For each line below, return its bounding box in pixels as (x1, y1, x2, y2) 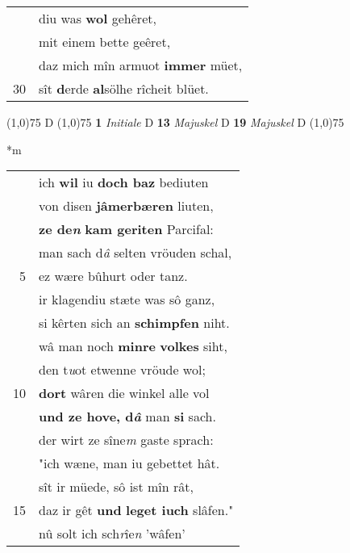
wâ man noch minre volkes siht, (39, 337, 227, 356)
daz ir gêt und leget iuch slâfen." (39, 501, 234, 520)
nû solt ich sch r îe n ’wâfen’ (39, 524, 185, 543)
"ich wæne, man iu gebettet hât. (39, 454, 220, 473)
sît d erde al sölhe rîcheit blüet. (39, 79, 209, 98)
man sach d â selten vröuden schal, (39, 243, 232, 262)
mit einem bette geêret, (39, 32, 171, 51)
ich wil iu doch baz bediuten (39, 173, 209, 192)
